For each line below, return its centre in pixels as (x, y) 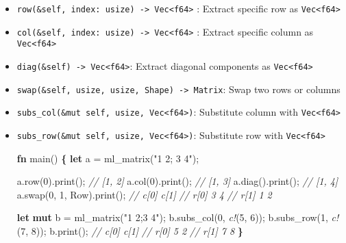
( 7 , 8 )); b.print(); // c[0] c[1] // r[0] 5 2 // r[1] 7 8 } (130, 230)
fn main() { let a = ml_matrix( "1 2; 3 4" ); (108, 158)
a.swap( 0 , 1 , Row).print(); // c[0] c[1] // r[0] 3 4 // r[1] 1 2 (144, 194)
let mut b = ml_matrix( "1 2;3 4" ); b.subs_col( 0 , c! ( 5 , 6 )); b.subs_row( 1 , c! (178, 217)
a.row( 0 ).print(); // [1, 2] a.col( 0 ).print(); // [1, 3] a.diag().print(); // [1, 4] (177, 181)
